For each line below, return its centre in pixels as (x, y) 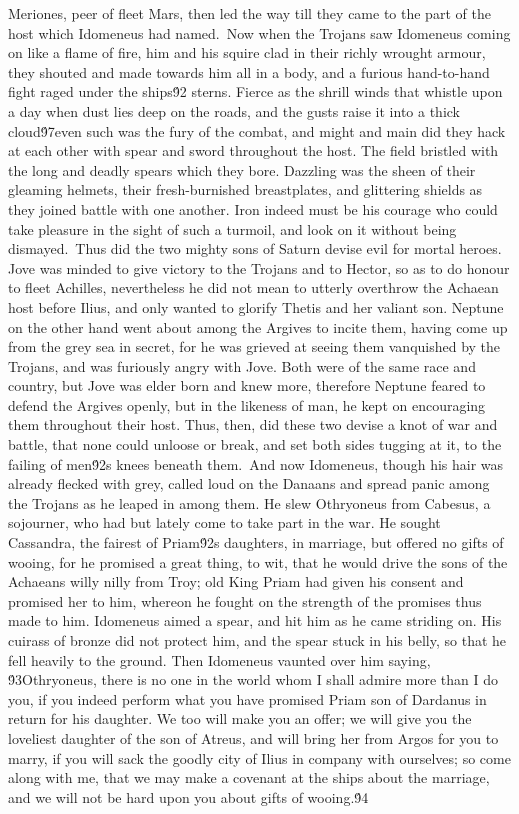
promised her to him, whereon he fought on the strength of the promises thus (245, 600)
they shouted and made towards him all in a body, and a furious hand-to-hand (249, 71)
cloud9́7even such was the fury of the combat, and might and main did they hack (257, 130)
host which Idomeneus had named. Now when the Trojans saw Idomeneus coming (259, 32)
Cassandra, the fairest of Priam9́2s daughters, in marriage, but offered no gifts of (256, 542)
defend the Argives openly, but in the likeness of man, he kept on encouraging (247, 404)
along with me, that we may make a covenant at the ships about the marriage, (249, 777)
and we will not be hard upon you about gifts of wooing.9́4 (188, 796)
